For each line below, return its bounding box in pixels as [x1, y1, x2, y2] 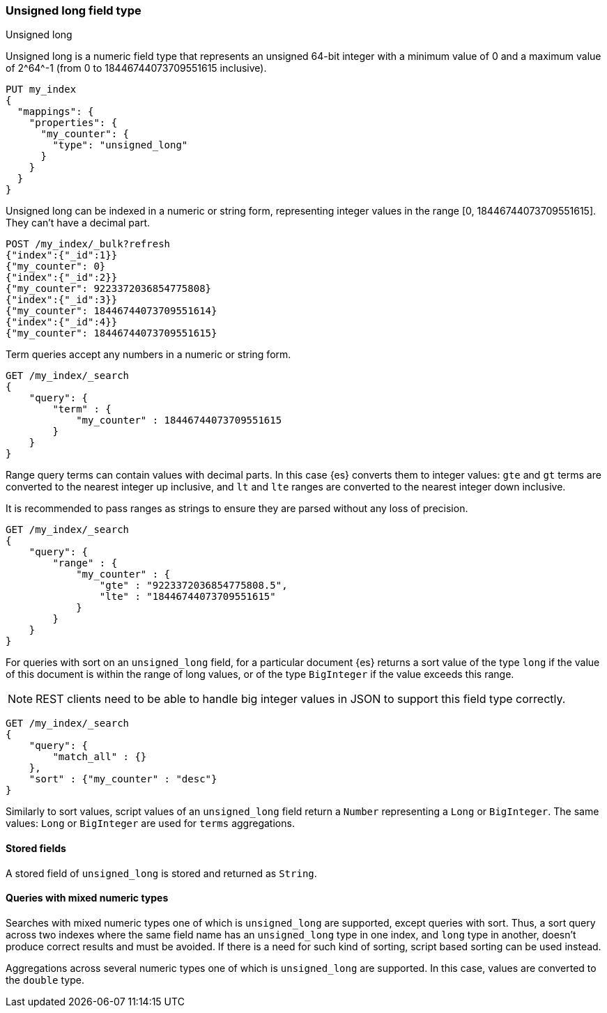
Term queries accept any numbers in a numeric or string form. [6, 348, 291, 361]
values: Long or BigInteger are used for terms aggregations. [6, 817, 295, 830]
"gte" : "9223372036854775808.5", [99, 580, 288, 591]
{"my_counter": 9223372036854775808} [6, 283, 212, 295]
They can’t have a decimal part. [6, 217, 151, 229]
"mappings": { [17, 106, 94, 118]
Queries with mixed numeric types [6, 892, 169, 904]
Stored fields [6, 842, 66, 854]
